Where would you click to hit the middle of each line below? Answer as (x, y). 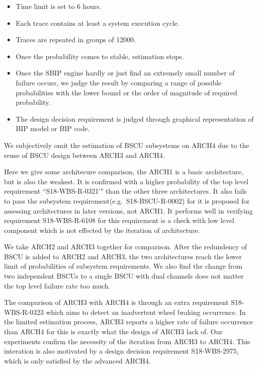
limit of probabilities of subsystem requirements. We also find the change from (123, 266)
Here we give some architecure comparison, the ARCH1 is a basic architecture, (124, 172)
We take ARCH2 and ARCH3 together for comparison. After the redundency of (126, 247)
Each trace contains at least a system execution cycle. (97, 23)
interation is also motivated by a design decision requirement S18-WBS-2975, (121, 351)
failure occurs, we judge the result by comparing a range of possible (119, 82)
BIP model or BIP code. (53, 128)
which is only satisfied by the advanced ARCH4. (78, 360)
